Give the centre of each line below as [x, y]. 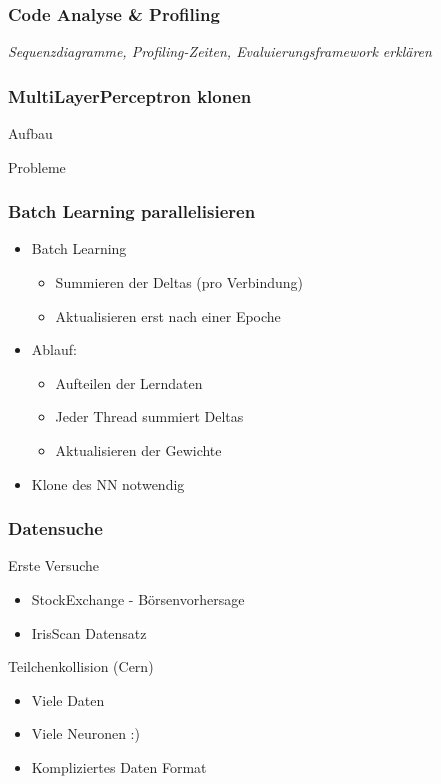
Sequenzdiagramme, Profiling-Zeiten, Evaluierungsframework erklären [220, 51]
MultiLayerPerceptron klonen [130, 95]
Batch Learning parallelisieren [132, 211]
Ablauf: [54, 349]
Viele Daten [68, 699]
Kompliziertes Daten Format [119, 766]
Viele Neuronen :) [85, 733]
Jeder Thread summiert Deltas [149, 416]
